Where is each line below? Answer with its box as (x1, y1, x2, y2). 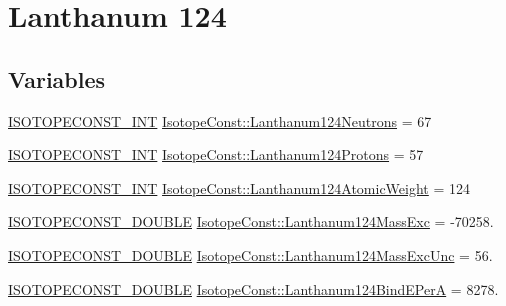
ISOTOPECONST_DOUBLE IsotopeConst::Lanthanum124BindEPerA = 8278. (8, 278, 499, 299)
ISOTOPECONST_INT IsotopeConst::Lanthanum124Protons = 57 (8, 144, 424, 165)
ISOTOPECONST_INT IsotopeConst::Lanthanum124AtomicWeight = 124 (8, 177, 471, 198)
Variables (8, 63, 106, 94)
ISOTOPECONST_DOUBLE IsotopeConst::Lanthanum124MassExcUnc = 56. (8, 244, 493, 265)
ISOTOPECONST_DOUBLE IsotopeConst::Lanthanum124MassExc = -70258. (8, 211, 494, 232)
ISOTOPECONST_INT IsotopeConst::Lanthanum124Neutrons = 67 (8, 110, 432, 131)
